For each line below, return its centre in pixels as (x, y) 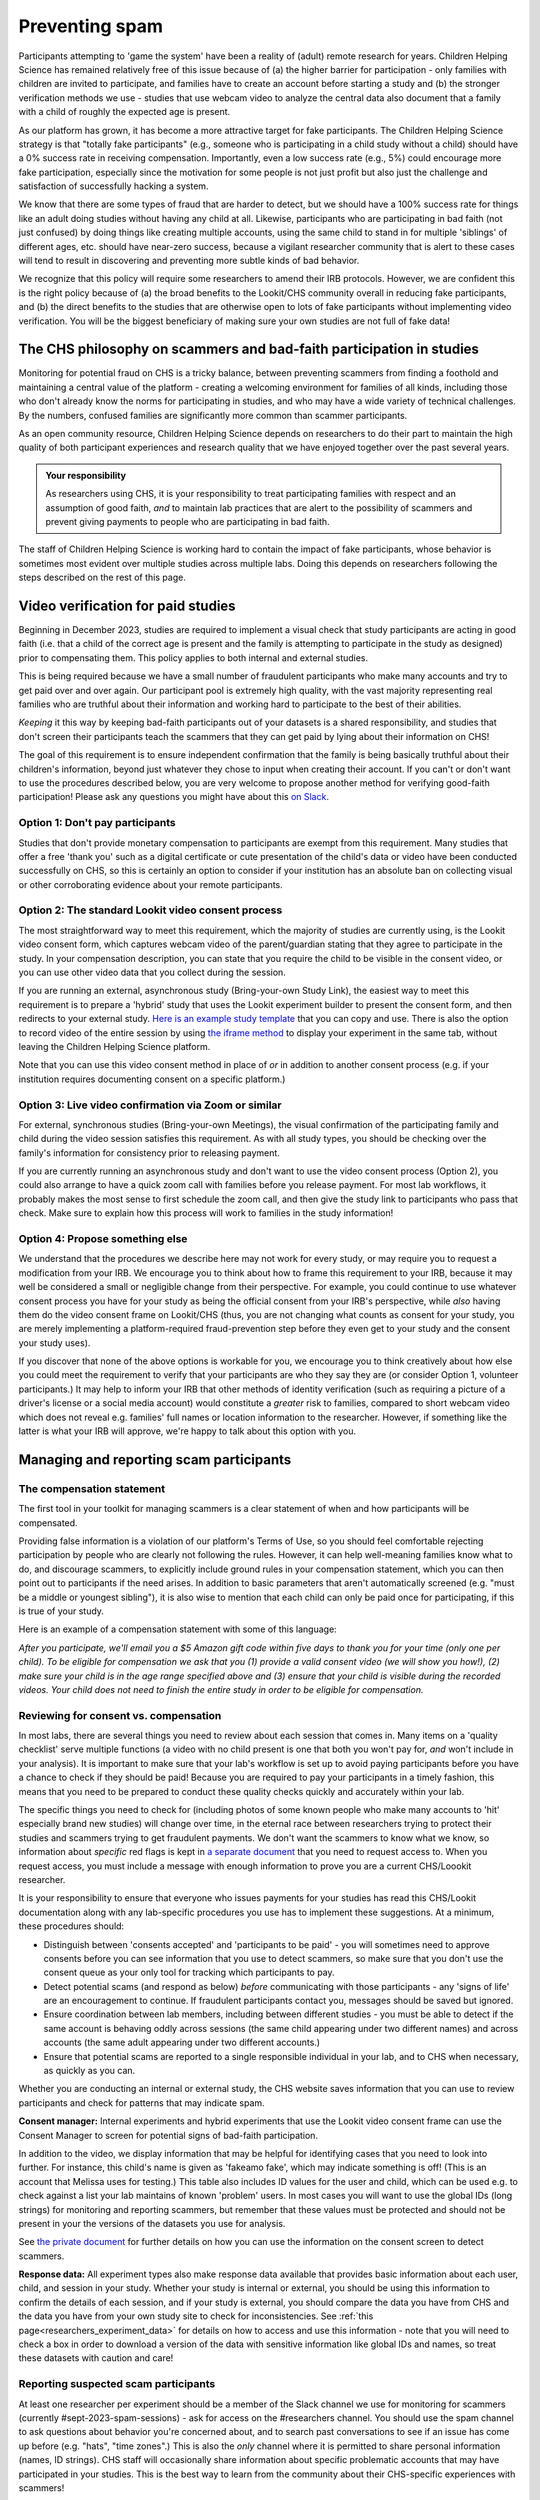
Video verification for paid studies (127, 605)
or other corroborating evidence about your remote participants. (151, 884)
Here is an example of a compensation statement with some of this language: (177, 1629)
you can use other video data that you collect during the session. (152, 972)
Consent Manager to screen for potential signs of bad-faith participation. (168, 2135)
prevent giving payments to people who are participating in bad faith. (187, 521)
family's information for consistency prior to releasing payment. (149, 1152)
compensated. (48, 1522)
